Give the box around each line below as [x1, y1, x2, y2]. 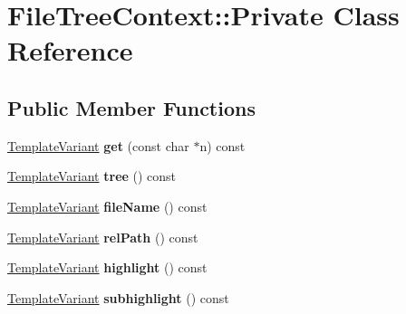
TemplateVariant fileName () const [7, 196, 208, 215]
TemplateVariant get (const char [7, 136, 189, 155]
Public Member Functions [7, 93, 256, 121]
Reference [7, 32, 133, 69]
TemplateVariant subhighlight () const [7, 288, 229, 307]
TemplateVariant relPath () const [7, 227, 198, 246]
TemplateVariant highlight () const [7, 258, 208, 277]
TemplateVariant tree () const [7, 167, 177, 186]
